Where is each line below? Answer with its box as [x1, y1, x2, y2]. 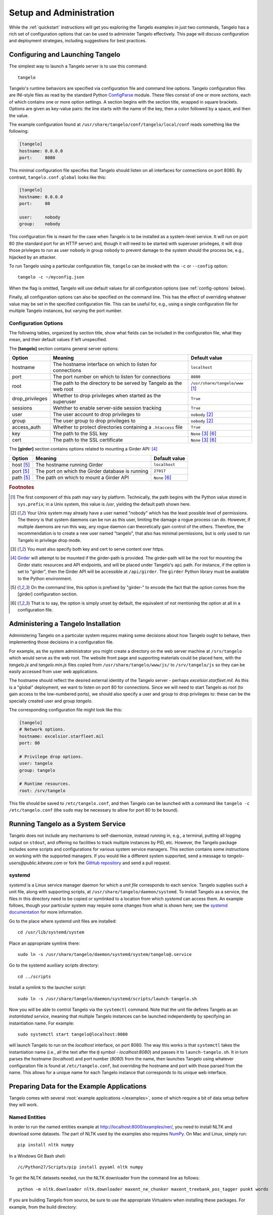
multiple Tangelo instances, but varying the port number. [9, 308, 122, 313]
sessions [12, 405, 33, 412]
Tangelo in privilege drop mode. [17, 537, 82, 543]
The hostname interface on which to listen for [52, 361, 157, 368]
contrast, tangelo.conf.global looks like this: [9, 174, 106, 180]
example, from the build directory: [9, 1204, 77, 1210]
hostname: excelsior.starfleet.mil [19, 733, 104, 739]
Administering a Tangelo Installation [9, 620, 121, 628]
